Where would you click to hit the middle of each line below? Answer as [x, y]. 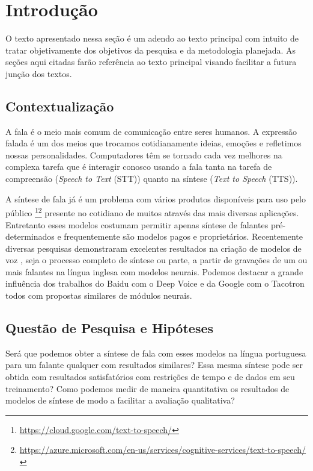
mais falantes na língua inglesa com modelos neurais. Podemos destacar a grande [154, 271]
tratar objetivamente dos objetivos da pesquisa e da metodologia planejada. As [151, 50]
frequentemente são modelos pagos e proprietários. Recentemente [183, 236]
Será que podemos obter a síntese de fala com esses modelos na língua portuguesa [156, 353]
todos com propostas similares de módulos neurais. [99, 295]
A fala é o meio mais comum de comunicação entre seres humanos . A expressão [151, 131]
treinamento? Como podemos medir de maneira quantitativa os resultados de [147, 388]
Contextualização [60, 106]
